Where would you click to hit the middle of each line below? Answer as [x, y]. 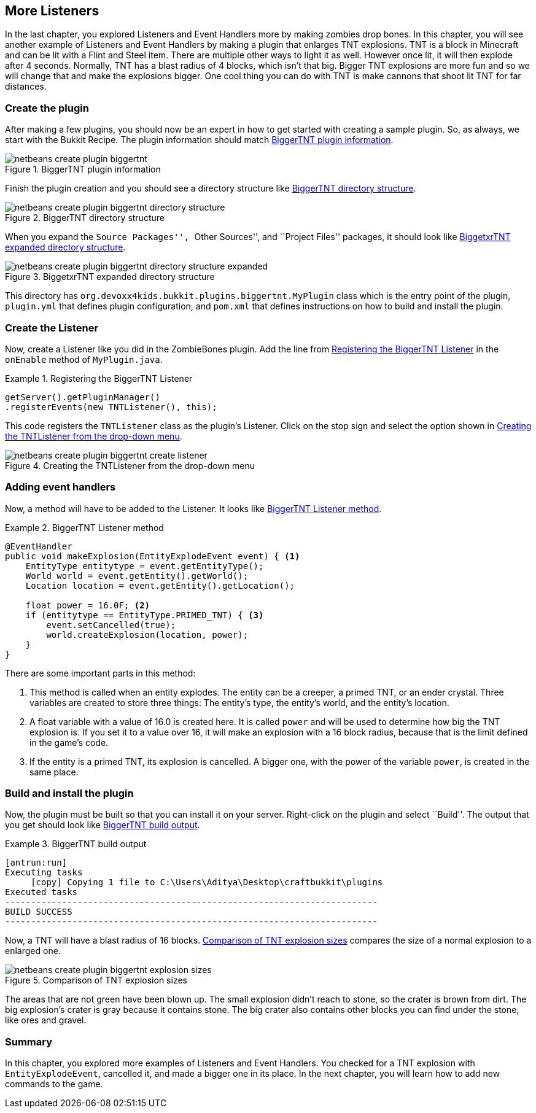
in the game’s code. [69, 742]
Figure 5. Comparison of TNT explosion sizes [96, 980]
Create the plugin [47, 108]
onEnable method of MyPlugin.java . [84, 359]
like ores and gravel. [46, 1020]
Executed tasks [41, 892]
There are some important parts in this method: [100, 673]
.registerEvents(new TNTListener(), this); [111, 407]
